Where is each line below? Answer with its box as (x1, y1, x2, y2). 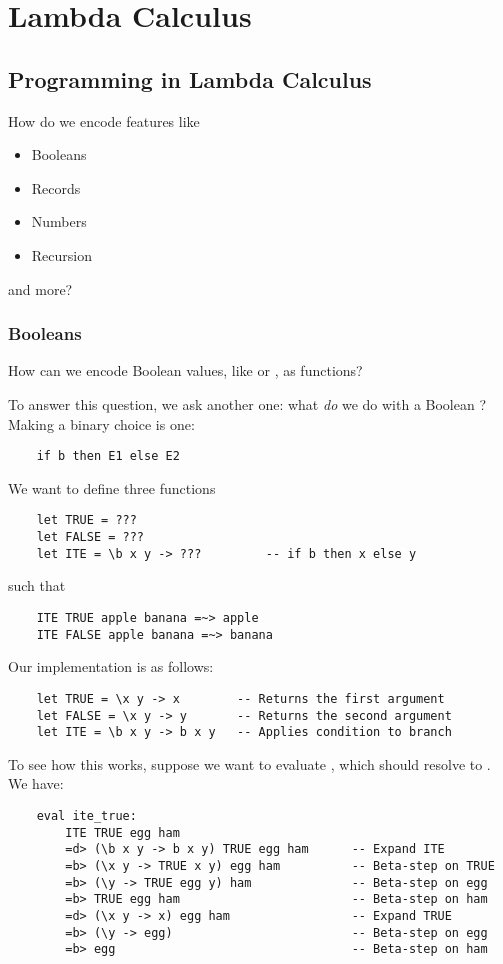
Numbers (31, 211, 87, 232)
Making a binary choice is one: (8, 413, 195, 434)
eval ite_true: (36, 809, 137, 824)
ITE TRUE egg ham (65, 825, 180, 840)
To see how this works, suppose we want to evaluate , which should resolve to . (8, 753, 491, 774)
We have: (8, 773, 64, 794)
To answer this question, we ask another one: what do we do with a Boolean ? (8, 393, 487, 414)
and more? (8, 278, 73, 299)
